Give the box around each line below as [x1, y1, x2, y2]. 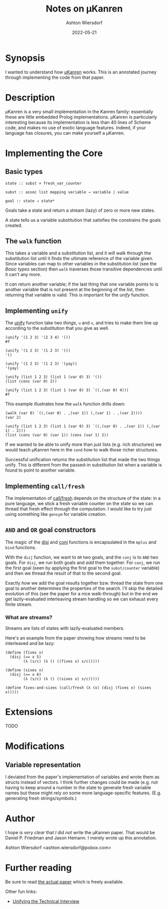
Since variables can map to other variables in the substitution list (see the [5, 261, 157, 267]
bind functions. [5, 544, 37, 551]
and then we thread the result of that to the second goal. [5, 570, 122, 576]
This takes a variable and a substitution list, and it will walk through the [5, 250, 151, 256]
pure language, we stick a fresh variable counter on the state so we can [5, 501, 153, 507]
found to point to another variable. [5, 467, 76, 473]
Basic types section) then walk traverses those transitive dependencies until [5, 266, 162, 272]
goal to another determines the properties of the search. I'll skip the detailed [5, 585, 163, 591]
